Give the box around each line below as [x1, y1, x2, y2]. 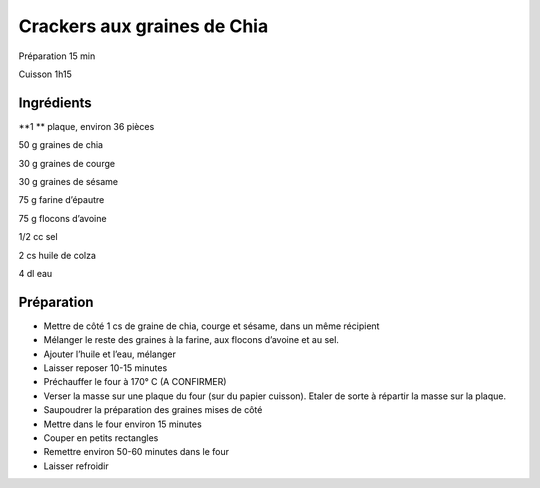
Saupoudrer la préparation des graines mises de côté [43, 404, 263, 416]
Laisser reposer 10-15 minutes [43, 362, 168, 374]
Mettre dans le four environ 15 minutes [43, 418, 202, 430]
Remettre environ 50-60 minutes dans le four [43, 446, 230, 458]
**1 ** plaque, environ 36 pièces [18, 120, 155, 132]
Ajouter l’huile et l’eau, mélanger [43, 348, 177, 360]
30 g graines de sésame [18, 176, 119, 188]
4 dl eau [18, 267, 53, 279]
